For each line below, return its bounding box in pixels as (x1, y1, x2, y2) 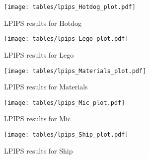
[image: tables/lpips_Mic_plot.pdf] (4, 99, 125, 106)
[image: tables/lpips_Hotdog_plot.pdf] (4, 3, 136, 10)
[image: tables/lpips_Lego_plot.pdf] (4, 35, 129, 43)
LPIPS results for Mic (4, 113, 71, 124)
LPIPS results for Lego (4, 49, 74, 60)
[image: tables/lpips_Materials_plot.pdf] (4, 67, 147, 75)
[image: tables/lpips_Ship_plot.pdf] (4, 131, 129, 138)
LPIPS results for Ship (4, 145, 73, 156)
